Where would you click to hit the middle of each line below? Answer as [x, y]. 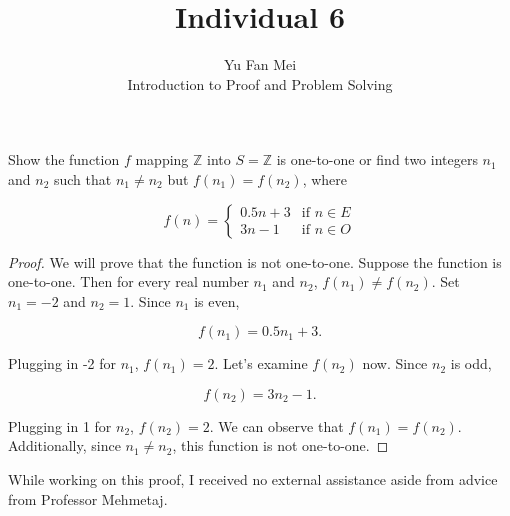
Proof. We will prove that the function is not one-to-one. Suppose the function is [255, 261]
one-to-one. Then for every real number [128, 281]
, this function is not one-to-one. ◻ [280, 445]
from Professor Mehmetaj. [88, 498]
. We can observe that [276, 425]
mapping [162, 159]
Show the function [64, 159]
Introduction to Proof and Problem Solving [260, 83]
